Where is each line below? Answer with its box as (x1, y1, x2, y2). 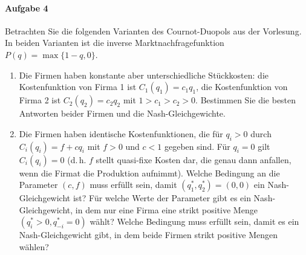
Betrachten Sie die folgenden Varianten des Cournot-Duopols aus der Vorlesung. (5, 24, 302, 37)
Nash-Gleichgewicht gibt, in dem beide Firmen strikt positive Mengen (19, 228, 278, 241)
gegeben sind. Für (164, 140, 230, 152)
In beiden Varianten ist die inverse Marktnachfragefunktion (5, 36, 224, 49)
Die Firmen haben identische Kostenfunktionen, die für (19, 127, 223, 140)
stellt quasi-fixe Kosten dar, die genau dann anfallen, (96, 153, 291, 166)
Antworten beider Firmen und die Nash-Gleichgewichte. (19, 107, 226, 120)
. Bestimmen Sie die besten (195, 94, 296, 106)
